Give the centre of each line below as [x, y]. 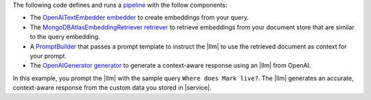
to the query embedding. [65, 37]
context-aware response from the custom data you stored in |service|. [112, 88]
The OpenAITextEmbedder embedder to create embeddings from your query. [139, 18]
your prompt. [48, 55]
